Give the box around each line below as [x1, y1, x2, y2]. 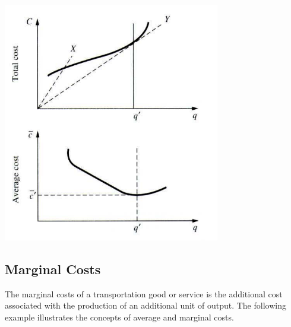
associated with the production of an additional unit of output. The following [5, 299, 286, 312]
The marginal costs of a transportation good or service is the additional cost [5, 287, 283, 300]
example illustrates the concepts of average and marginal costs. [5, 310, 234, 323]
